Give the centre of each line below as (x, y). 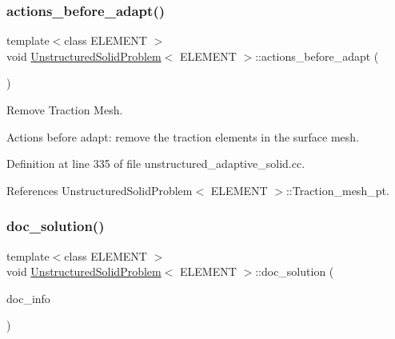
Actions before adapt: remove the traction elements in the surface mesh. (183, 136)
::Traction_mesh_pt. (337, 190)
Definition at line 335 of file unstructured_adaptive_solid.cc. (156, 164)
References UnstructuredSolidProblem (100, 190)
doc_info (28, 298)
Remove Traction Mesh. (65, 110)
